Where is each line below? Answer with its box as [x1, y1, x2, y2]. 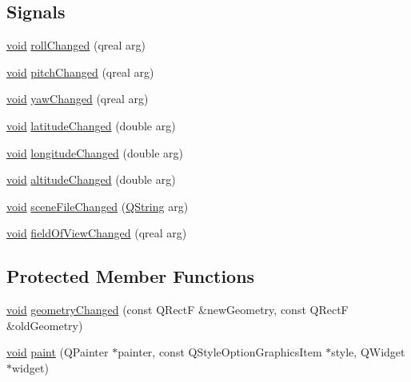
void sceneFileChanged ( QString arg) [6, 197, 189, 214]
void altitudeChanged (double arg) [6, 171, 176, 188]
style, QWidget [331, 344, 405, 360]
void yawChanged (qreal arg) [6, 90, 149, 107]
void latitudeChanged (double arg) [6, 117, 176, 133]
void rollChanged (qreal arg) [6, 37, 146, 54]
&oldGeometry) [6, 316, 83, 333]
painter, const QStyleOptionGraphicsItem [118, 344, 322, 360]
